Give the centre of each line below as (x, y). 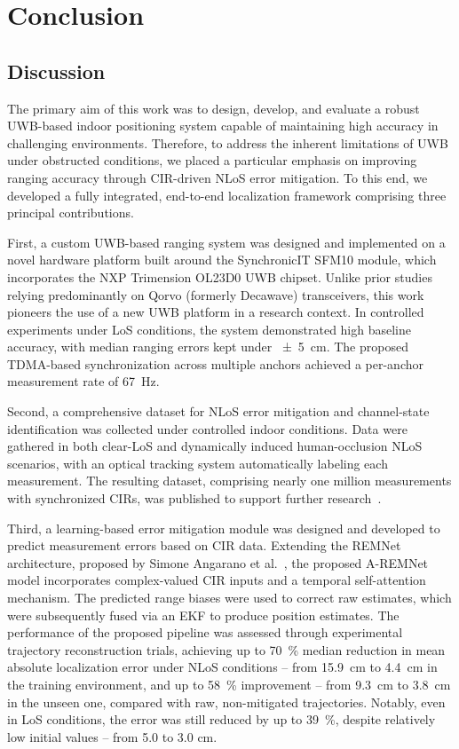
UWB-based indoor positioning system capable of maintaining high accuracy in (223, 126)
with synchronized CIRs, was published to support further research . (194, 498)
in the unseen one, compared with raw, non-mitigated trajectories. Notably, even (226, 702)
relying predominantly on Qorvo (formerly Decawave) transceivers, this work (216, 294)
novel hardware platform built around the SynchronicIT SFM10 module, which (222, 260)
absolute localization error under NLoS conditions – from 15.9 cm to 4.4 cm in (222, 667)
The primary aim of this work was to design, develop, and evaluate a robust (214, 108)
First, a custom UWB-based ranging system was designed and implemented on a (226, 242)
